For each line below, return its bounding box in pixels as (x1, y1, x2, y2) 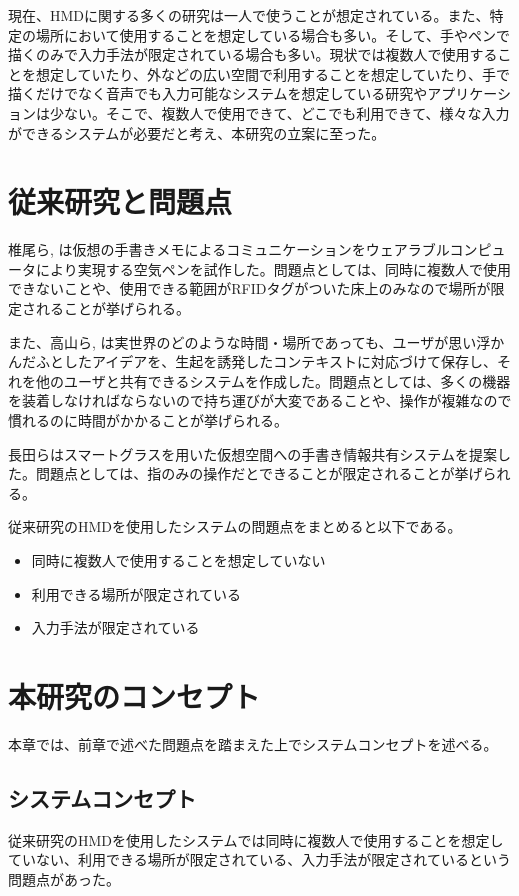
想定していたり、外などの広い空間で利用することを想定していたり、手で (35, 63, 511, 84)
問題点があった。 (8, 868, 120, 889)
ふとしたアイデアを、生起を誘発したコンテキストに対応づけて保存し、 (35, 351, 497, 372)
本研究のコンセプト (8, 675, 261, 716)
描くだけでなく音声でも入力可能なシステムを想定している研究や (8, 83, 428, 104)
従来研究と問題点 (8, 181, 233, 222)
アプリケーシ (427, 83, 511, 104)
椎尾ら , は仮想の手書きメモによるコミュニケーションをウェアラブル (8, 239, 450, 260)
